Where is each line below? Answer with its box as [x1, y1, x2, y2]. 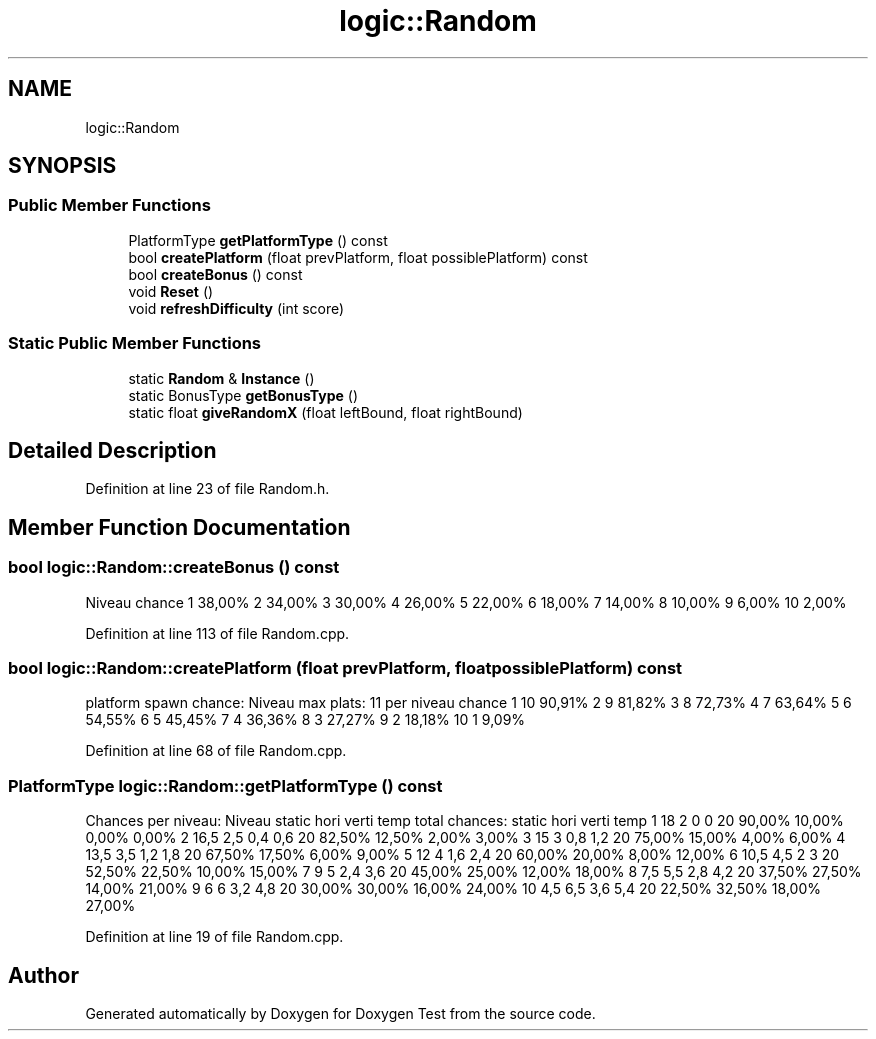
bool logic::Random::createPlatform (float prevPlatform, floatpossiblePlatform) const [8, 658, 683, 678]
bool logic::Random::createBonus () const [8, 557, 340, 578]
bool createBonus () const [128, 265, 303, 283]
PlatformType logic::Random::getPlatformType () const [8, 775, 443, 796]
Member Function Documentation [8, 514, 351, 540]
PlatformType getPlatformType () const [128, 231, 388, 249]
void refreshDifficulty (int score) [128, 299, 345, 317]
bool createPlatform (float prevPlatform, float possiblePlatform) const [128, 248, 588, 266]
